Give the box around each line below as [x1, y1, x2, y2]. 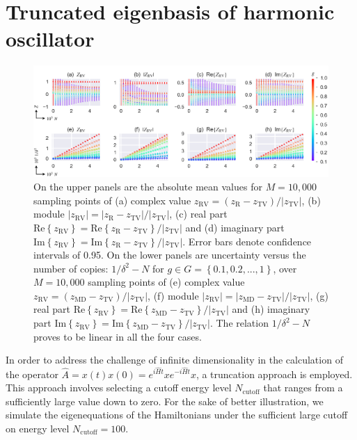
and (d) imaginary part [185, 220, 285, 234]
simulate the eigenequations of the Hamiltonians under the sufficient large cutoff [6, 407, 348, 422]
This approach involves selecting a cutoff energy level [6, 380, 232, 395]
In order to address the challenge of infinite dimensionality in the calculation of [6, 352, 343, 367]
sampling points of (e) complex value [88, 275, 245, 289]
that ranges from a [263, 380, 343, 395]
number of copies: [33, 261, 109, 275]
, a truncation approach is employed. [196, 366, 353, 381]
